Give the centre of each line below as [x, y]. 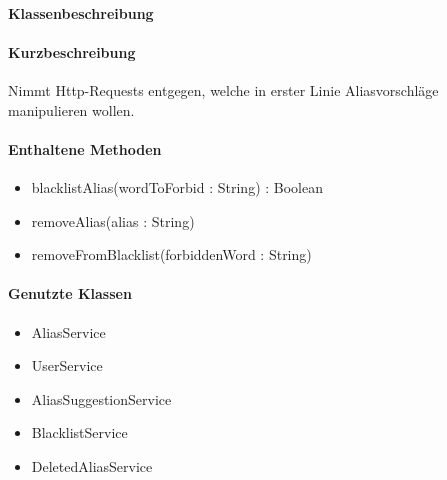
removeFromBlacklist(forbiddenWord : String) [171, 254]
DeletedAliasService [92, 465]
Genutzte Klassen [70, 293]
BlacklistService [79, 432]
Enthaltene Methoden [85, 148]
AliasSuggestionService [101, 398]
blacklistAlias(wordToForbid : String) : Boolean [177, 186]
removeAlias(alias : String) [113, 220]
